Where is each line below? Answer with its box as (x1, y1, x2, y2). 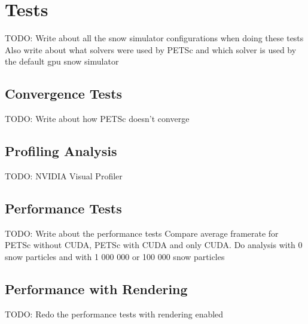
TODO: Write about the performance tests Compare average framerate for (5, 227, 279, 239)
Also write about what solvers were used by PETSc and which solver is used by (5, 43, 297, 56)
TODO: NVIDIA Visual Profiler (5, 169, 123, 182)
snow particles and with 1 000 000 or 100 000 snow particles (5, 250, 225, 262)
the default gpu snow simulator (5, 55, 119, 68)
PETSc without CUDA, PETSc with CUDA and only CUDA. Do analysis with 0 (5, 239, 303, 251)
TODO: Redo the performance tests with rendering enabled (5, 307, 224, 320)
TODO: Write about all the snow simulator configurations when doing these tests (5, 32, 304, 44)
